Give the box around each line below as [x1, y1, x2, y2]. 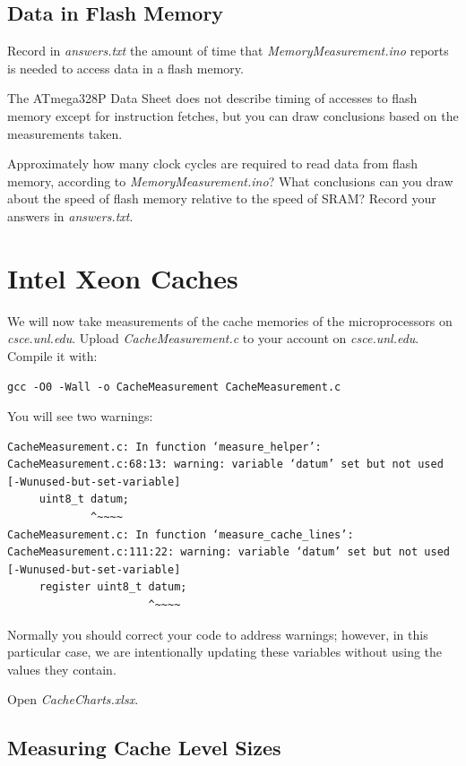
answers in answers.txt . [7, 206, 134, 225]
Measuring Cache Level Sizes [7, 734, 281, 762]
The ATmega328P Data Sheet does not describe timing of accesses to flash [7, 89, 418, 108]
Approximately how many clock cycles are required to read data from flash [7, 154, 419, 173]
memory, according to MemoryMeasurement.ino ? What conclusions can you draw [7, 171, 453, 190]
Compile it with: [7, 346, 98, 365]
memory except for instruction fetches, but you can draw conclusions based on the [7, 106, 459, 125]
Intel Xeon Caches [7, 259, 238, 296]
